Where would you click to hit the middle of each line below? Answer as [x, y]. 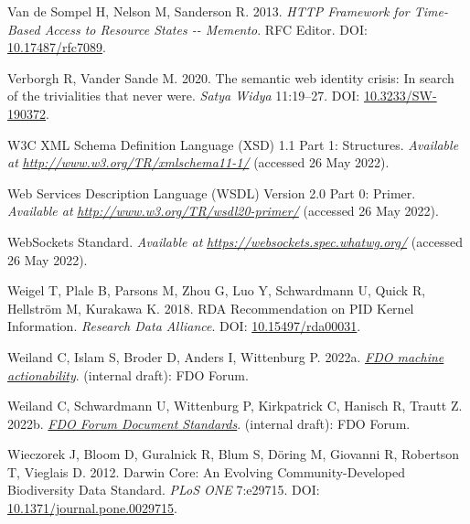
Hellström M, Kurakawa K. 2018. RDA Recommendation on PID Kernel [211, 308]
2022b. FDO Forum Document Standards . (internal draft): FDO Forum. [209, 423]
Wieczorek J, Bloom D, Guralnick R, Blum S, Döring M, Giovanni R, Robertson [233, 454]
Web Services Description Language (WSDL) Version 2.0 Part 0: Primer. [212, 192]
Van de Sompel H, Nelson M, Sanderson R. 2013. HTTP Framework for [208, 11]
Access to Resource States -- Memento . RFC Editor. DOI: [206, 29]
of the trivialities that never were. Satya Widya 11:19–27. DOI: [184, 96]
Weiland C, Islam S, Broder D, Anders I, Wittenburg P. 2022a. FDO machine [226, 356]
